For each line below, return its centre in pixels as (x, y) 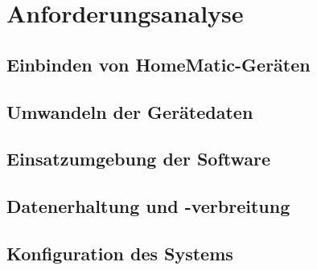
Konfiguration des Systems (120, 253)
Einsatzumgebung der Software (139, 159)
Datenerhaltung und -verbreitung (148, 206)
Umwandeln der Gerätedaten (130, 111)
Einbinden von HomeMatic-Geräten (158, 64)
